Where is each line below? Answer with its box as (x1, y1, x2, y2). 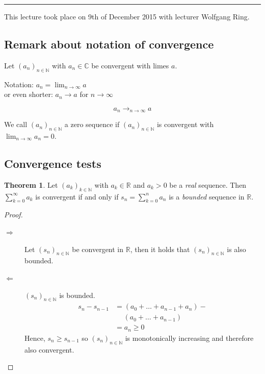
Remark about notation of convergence (4, 36, 214, 52)
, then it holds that (130, 243, 190, 254)
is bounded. (59, 289, 95, 300)
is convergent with (156, 119, 214, 130)
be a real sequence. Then (169, 179, 247, 190)
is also (227, 243, 246, 254)
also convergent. (24, 344, 74, 355)
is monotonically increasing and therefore (125, 332, 254, 343)
